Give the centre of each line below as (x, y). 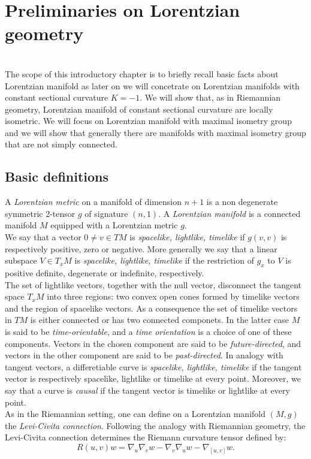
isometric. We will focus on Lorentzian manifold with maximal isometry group (148, 121)
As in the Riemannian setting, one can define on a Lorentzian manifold (135, 414)
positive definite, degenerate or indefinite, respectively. (105, 273)
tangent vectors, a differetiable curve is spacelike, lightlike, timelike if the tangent (153, 366)
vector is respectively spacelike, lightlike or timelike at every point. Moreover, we (153, 378)
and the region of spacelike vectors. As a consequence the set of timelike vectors (151, 308)
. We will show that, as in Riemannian (210, 97)
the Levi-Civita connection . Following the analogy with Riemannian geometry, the (155, 425)
